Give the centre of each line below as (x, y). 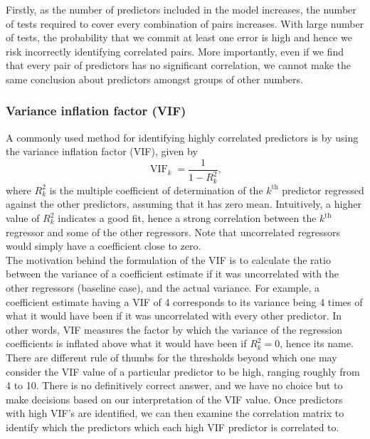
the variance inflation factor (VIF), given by (102, 151)
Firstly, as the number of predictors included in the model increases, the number (181, 9)
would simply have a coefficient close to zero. (104, 246)
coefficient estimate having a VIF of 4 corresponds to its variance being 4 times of (184, 301)
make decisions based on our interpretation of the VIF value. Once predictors (174, 399)
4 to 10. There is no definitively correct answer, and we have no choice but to (174, 385)
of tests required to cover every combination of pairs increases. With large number (185, 23)
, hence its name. (317, 343)
